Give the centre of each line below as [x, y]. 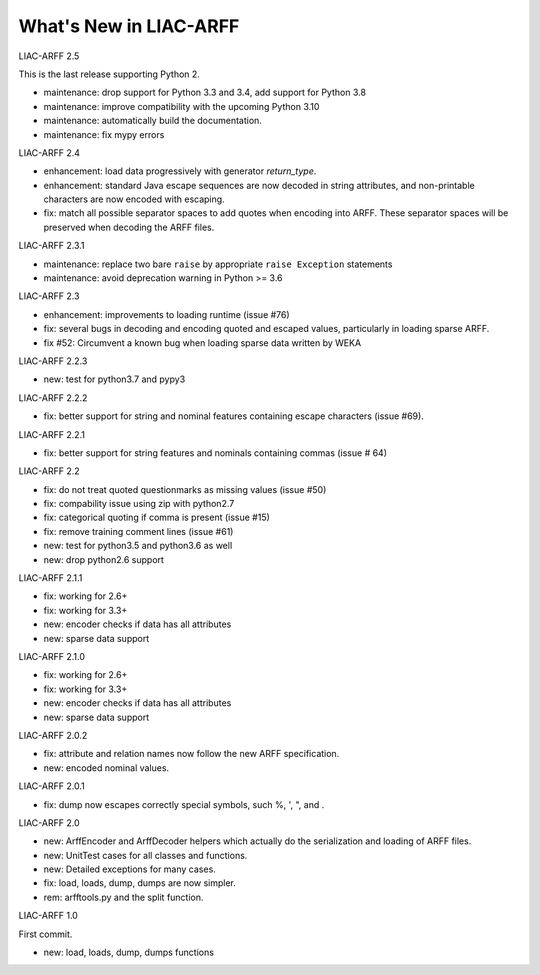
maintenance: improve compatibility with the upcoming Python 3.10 [181, 106]
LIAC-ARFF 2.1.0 [51, 656]
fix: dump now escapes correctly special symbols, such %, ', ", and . [184, 804]
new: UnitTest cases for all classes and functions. [145, 855]
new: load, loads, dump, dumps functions [129, 952]
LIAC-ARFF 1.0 [48, 916]
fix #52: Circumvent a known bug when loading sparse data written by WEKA [202, 342]
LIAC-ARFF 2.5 [49, 56]
